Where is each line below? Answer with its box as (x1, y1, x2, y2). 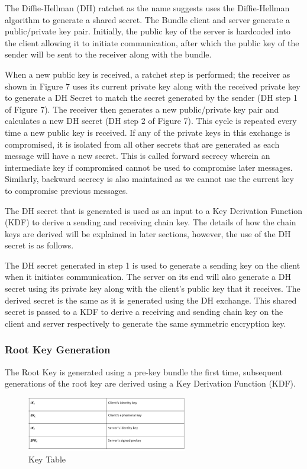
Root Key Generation (5, 342, 111, 357)
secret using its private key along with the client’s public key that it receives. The (5, 282, 300, 295)
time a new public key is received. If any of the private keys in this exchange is (5, 126, 290, 138)
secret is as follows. (5, 239, 74, 251)
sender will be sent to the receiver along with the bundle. (5, 48, 212, 60)
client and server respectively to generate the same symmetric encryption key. (5, 317, 286, 329)
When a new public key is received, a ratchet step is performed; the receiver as (5, 68, 290, 80)
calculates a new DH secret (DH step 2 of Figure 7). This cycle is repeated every (5, 114, 297, 127)
